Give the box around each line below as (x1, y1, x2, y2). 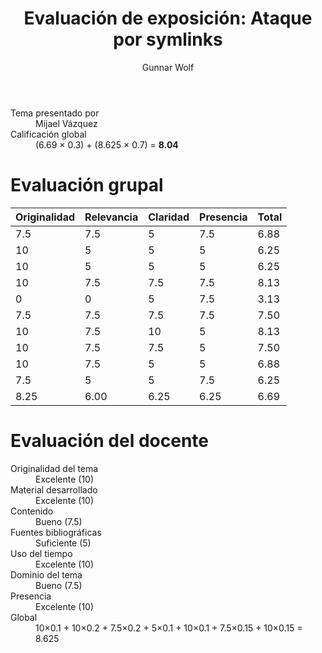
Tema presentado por (10, 107, 100, 119)
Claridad (148, 210, 190, 224)
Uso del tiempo (10, 547, 73, 559)
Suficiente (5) (35, 537, 92, 549)
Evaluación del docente (10, 430, 209, 452)
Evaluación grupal (10, 174, 164, 197)
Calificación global (10, 128, 87, 140)
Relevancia (84, 210, 139, 224)
